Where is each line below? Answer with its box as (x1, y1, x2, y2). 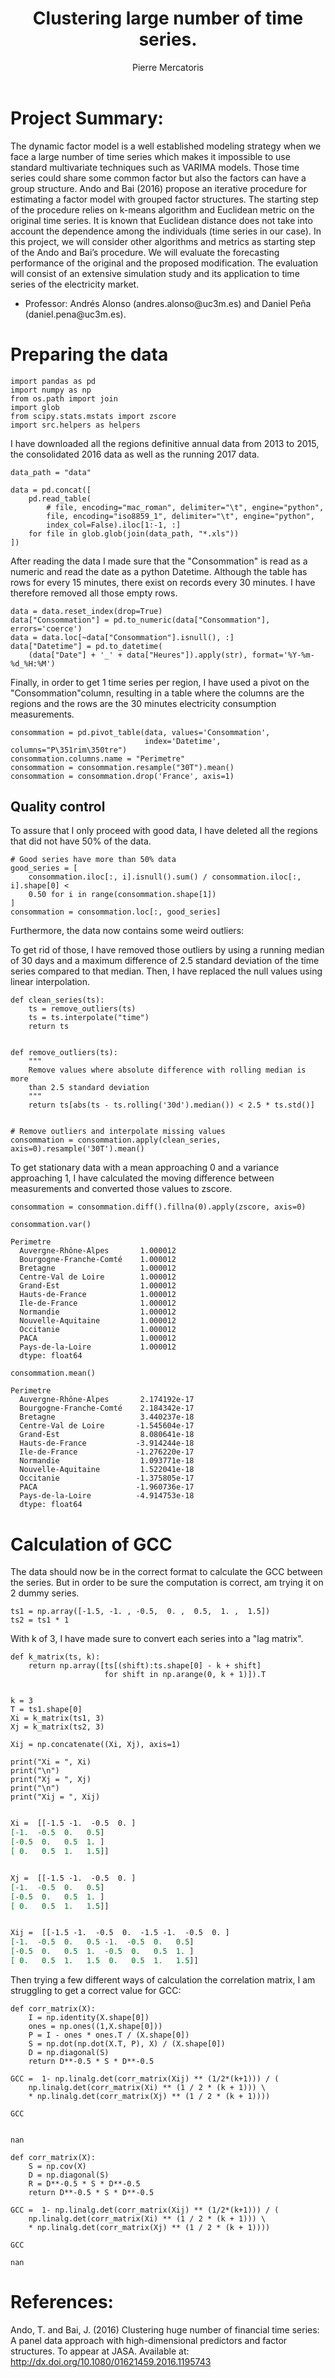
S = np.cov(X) (28, 2161, 87, 2171)
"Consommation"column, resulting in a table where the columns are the (10, 687, 305, 699)
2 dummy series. (10, 1587, 80, 1599)
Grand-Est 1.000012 (19, 1281, 177, 1291)
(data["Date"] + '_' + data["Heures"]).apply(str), (28, 650, 248, 660)
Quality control (10, 798, 106, 816)
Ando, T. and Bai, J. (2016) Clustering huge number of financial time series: (10, 2323, 320, 2336)
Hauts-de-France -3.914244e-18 (19, 1438, 195, 1449)
